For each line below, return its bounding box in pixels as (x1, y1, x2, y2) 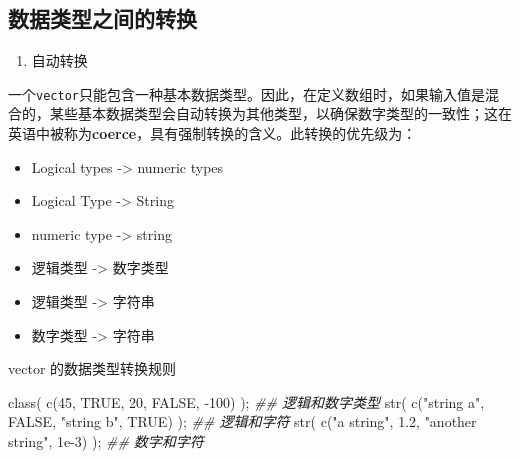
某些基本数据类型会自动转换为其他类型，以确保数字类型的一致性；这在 (49, 103, 512, 124)
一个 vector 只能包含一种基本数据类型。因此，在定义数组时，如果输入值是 (8, 83, 485, 104)
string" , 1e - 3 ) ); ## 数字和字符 (8, 430, 204, 451)
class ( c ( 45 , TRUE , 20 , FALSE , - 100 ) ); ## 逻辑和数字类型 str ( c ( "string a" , (8, 391, 485, 412)
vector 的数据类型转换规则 (8, 358, 177, 379)
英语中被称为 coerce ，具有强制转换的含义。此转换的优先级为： (8, 123, 417, 144)
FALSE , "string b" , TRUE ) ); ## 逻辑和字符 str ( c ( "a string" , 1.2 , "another (8, 411, 477, 432)
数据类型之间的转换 (8, 3, 197, 34)
